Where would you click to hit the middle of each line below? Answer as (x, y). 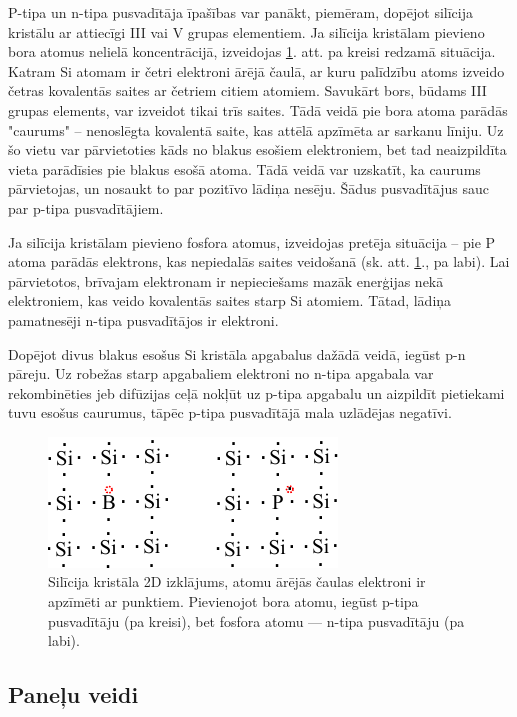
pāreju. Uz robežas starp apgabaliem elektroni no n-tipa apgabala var (221, 373)
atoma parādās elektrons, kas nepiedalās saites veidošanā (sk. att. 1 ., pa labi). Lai (259, 261)
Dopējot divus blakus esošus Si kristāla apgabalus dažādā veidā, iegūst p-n (237, 353)
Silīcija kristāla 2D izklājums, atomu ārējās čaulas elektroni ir (237, 581)
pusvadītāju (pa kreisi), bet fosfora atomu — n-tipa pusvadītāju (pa (256, 620)
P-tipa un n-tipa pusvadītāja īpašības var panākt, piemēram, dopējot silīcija (240, 12)
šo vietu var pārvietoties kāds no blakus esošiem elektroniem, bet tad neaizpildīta (257, 149)
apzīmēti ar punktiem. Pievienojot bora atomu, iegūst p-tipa (233, 601)
